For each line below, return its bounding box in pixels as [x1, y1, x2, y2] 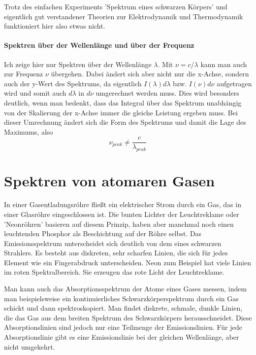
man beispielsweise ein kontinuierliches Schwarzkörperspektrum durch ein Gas [4, 293, 239, 303]
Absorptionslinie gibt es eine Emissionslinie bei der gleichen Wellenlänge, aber [4, 332, 239, 342]
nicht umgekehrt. [4, 341, 55, 352]
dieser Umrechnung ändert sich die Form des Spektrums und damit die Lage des [4, 117, 246, 127]
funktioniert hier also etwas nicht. [4, 21, 105, 31]
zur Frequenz [4, 69, 43, 79]
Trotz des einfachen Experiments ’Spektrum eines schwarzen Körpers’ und [4, 1, 227, 11]
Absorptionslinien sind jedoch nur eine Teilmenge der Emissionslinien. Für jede [4, 322, 242, 332]
